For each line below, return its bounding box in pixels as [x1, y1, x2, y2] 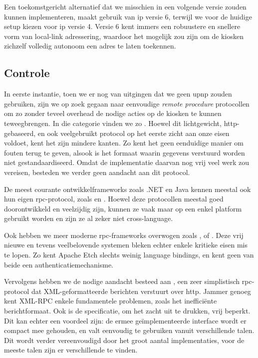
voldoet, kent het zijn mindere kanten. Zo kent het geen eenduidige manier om [4, 137, 244, 148]
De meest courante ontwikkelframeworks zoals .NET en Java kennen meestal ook [4, 183, 251, 194]
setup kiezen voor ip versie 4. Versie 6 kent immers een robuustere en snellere [4, 21, 241, 31]
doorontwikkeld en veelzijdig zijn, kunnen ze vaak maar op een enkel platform [4, 203, 242, 213]
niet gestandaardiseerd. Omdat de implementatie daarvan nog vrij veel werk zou [4, 157, 250, 167]
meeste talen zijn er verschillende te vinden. [4, 344, 138, 355]
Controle [4, 65, 50, 80]
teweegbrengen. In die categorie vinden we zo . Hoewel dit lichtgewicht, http [4, 117, 237, 128]
